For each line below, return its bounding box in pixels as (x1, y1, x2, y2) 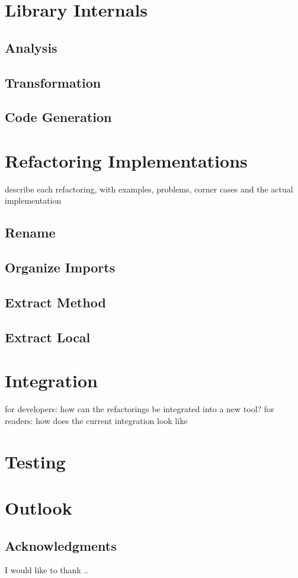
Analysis (5, 38, 57, 56)
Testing (5, 449, 66, 473)
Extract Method (5, 293, 106, 311)
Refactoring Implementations (5, 148, 248, 172)
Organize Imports (5, 258, 116, 277)
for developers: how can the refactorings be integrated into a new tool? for (5, 403, 274, 415)
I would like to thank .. (5, 564, 89, 576)
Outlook (5, 496, 72, 520)
